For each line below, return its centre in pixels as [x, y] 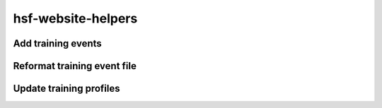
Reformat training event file [75, 66]
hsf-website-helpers [75, 18]
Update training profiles [66, 89]
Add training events [57, 43]
